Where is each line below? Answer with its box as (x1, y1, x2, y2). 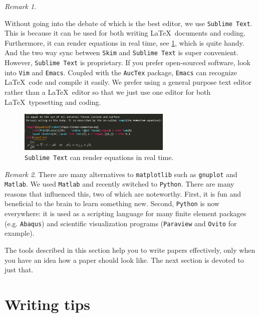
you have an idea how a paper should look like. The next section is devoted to (5, 254, 244, 265)
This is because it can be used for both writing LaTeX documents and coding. (5, 28, 245, 38)
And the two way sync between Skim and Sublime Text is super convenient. (5, 47, 238, 58)
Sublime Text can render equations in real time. (25, 151, 174, 162)
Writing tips (5, 293, 91, 314)
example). (5, 228, 35, 238)
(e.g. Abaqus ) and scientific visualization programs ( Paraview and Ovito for (5, 218, 237, 228)
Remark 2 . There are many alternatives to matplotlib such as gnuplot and (5, 169, 237, 179)
